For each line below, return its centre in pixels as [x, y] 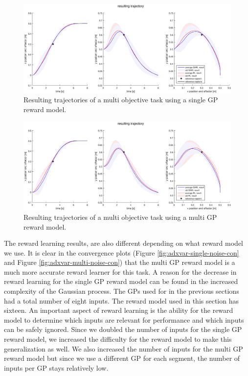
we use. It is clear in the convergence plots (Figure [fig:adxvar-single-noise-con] [122, 252]
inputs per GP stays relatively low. [56, 367]
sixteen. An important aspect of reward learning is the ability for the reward [119, 310]
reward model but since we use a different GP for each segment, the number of [122, 358]
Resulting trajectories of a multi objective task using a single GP [121, 100]
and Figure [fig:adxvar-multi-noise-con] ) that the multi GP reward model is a [120, 262]
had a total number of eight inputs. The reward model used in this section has [122, 300]
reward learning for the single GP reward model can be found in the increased [121, 281]
